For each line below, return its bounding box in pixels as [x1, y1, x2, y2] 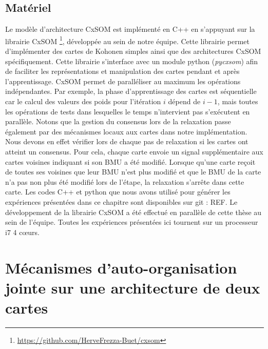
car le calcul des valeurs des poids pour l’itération [5, 96, 161, 107]
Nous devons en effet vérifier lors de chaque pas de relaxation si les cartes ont [5, 136, 248, 147]
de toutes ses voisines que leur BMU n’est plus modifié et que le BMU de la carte [5, 166, 261, 177]
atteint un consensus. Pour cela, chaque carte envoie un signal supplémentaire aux [5, 146, 263, 157]
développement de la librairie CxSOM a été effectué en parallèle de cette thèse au [5, 206, 262, 217]
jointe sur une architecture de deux [5, 277, 260, 298]
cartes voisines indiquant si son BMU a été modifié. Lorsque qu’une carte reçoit [5, 156, 256, 167]
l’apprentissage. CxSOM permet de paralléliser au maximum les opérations [5, 75, 241, 86]
